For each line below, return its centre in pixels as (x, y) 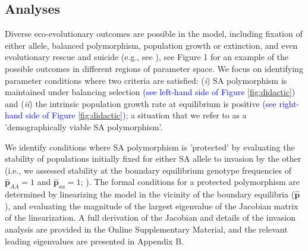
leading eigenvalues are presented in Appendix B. (95, 241)
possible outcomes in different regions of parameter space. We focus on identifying (154, 68)
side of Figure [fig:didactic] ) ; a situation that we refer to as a (136, 115)
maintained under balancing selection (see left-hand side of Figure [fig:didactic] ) (150, 92)
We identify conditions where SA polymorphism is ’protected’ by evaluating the (150, 147)
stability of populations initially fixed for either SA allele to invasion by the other (153, 159)
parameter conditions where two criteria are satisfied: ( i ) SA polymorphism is (146, 80)
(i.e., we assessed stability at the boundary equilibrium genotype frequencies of (148, 170)
